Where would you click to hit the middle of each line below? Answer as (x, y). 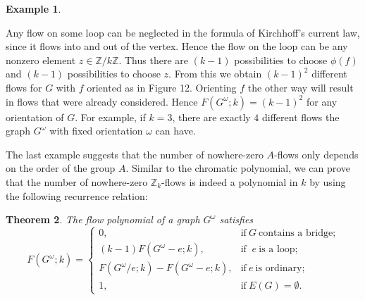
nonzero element (41, 60)
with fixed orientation (96, 131)
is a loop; (278, 250)
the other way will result (301, 87)
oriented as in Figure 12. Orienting (162, 87)
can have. (175, 131)
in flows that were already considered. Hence (102, 101)
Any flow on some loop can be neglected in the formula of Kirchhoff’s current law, (183, 32)
